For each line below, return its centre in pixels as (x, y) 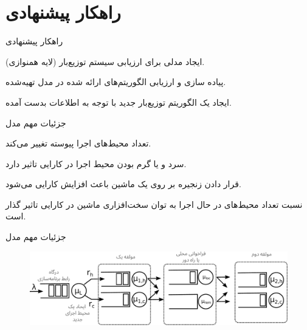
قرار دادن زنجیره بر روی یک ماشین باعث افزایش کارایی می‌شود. (123, 184)
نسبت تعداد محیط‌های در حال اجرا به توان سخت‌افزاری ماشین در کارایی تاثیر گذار (154, 204)
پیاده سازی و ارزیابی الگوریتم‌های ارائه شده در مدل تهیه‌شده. (116, 82)
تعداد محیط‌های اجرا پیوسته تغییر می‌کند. (78, 143)
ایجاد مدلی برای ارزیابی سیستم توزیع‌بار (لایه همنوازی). (105, 61)
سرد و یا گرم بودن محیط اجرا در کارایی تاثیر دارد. (96, 163)
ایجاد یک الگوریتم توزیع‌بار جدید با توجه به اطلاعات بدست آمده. (119, 102)
